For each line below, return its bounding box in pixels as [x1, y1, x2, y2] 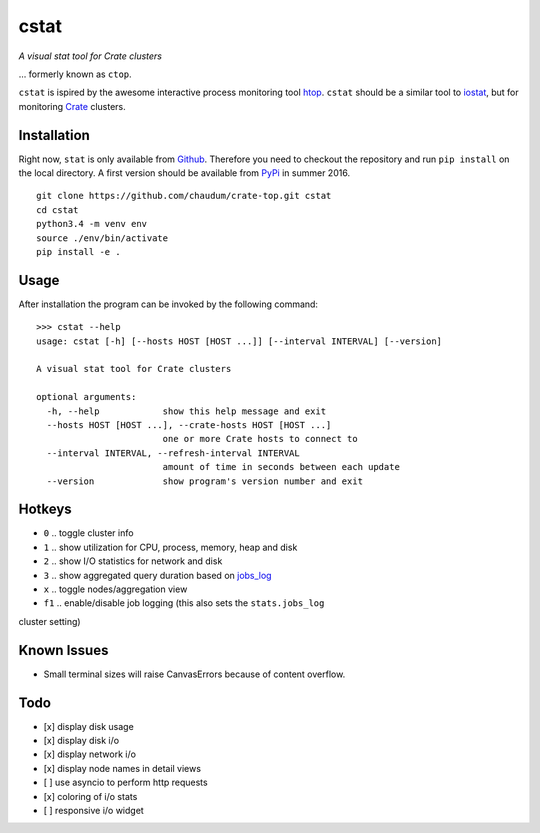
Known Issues [18, 641, 109, 659]
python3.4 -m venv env [36, 218, 148, 230]
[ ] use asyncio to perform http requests [43, 776, 209, 789]
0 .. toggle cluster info [43, 527, 134, 539]
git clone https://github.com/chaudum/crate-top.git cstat [36, 190, 332, 202]
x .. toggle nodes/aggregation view [43, 583, 188, 595]
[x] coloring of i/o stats [43, 790, 138, 802]
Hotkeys [18, 501, 72, 518]
